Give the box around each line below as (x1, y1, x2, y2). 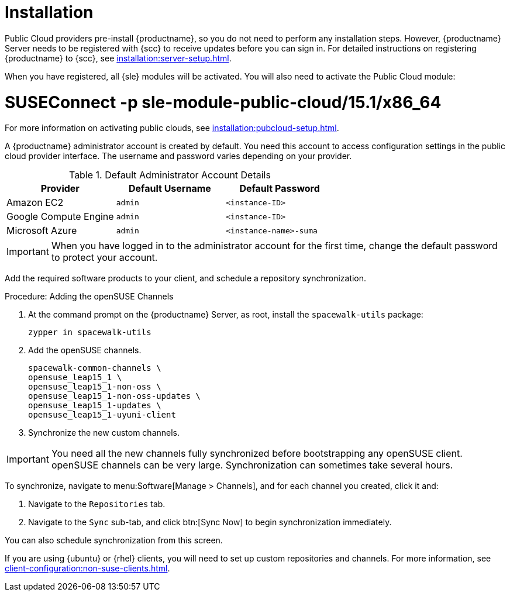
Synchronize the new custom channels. (28, 428, 180, 438)
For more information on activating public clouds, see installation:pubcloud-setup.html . (5, 123, 339, 133)
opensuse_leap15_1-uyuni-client (28, 410, 176, 420)
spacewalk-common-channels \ (28, 363, 161, 373)
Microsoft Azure (6, 225, 77, 237)
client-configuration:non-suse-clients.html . (5, 563, 170, 574)
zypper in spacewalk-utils (28, 328, 151, 337)
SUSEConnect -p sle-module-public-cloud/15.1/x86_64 (5, 92, 442, 112)
